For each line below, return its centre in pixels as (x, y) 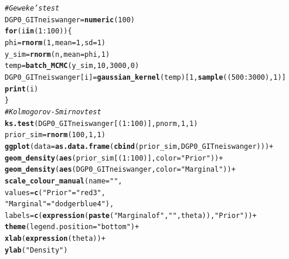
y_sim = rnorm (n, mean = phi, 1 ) (57, 54)
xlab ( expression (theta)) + (55, 239)
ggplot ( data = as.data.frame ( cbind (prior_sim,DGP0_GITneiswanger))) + (139, 146)
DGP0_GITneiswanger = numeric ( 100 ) (70, 20)
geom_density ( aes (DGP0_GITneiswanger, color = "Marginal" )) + (120, 170)
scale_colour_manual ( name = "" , (64, 181)
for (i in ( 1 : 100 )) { (38, 31)
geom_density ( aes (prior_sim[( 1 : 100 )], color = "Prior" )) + (114, 158)
